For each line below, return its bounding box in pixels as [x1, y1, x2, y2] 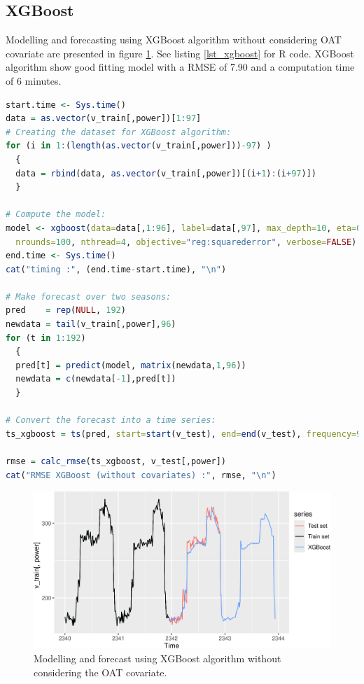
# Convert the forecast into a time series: [6, 415, 216, 426]
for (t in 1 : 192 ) [6, 333, 86, 343]
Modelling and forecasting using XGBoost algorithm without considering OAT [6, 32, 342, 47]
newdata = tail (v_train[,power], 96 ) [6, 319, 176, 330]
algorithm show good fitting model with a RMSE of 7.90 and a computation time [6, 60, 355, 74]
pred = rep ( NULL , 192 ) [6, 305, 126, 316]
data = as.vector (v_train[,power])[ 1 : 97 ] [6, 113, 202, 124]
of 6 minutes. [6, 73, 62, 88]
